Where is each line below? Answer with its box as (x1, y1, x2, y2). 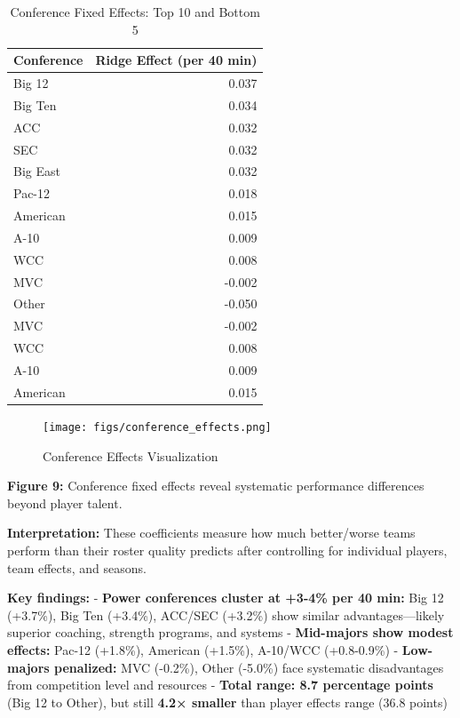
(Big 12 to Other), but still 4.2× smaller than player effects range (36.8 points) (7, 692, 448, 711)
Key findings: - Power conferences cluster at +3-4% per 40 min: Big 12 (7, 588, 444, 607)
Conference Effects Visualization (43, 446, 218, 465)
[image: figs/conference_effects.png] (43, 420, 272, 434)
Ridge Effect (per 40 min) (95, 51, 258, 69)
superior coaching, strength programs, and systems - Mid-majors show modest (7, 623, 454, 642)
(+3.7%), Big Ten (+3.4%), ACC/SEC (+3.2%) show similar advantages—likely (7, 605, 445, 624)
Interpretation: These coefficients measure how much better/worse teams (7, 523, 416, 542)
